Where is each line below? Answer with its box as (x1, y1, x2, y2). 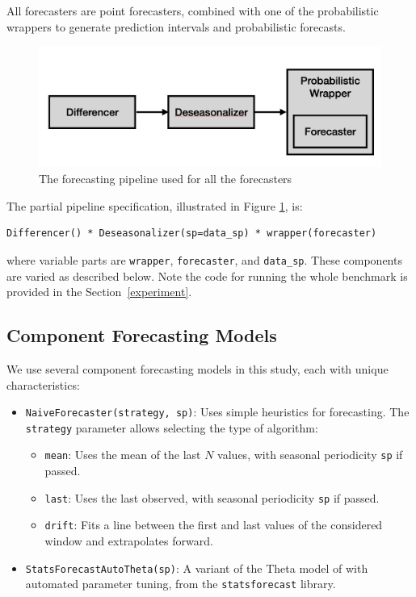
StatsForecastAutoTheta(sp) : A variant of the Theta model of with (25, 559, 368, 576)
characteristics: (6, 376, 80, 393)
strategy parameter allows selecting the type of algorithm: (25, 419, 318, 436)
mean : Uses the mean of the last (44, 446, 201, 463)
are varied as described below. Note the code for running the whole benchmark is (6, 267, 408, 284)
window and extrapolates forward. (44, 532, 213, 549)
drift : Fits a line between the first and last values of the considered (44, 516, 383, 533)
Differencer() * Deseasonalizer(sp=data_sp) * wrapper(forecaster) (6, 228, 377, 240)
